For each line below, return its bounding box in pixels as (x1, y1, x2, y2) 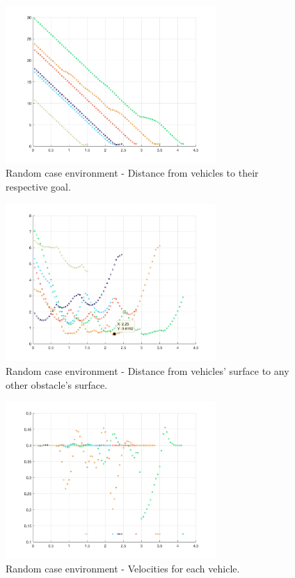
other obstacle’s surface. (6, 377, 108, 392)
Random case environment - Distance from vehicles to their (6, 166, 259, 180)
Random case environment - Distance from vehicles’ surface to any (6, 363, 289, 378)
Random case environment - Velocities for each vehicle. (6, 561, 240, 576)
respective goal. (6, 179, 71, 193)
